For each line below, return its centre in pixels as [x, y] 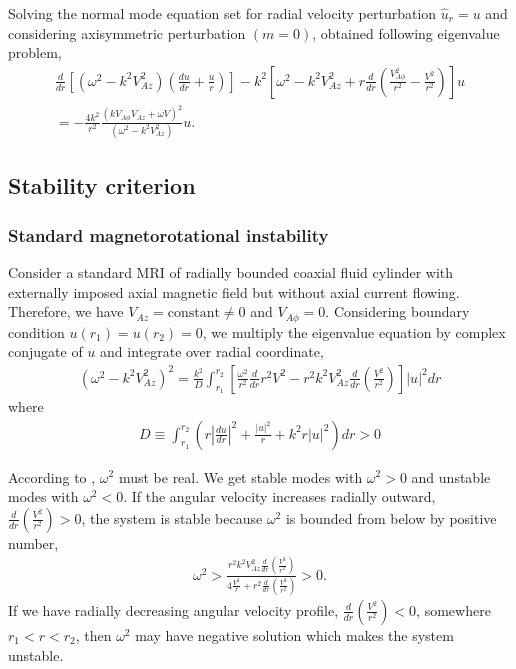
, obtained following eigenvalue [406, 32]
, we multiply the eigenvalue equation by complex [354, 331]
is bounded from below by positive [391, 517]
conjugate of [45, 351]
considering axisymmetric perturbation [127, 32]
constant [193, 313]
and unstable [451, 476]
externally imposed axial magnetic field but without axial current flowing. [234, 291]
